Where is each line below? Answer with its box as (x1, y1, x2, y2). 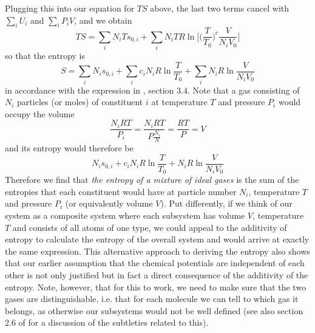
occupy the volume (5, 107, 75, 120)
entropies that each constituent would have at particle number (5, 185, 237, 197)
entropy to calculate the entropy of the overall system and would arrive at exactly (5, 233, 310, 245)
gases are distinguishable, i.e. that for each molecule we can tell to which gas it (5, 292, 299, 305)
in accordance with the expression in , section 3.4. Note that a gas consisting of (5, 83, 300, 96)
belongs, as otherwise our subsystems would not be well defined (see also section (5, 304, 303, 317)
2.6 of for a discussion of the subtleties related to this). (5, 316, 209, 329)
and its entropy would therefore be (5, 142, 134, 154)
